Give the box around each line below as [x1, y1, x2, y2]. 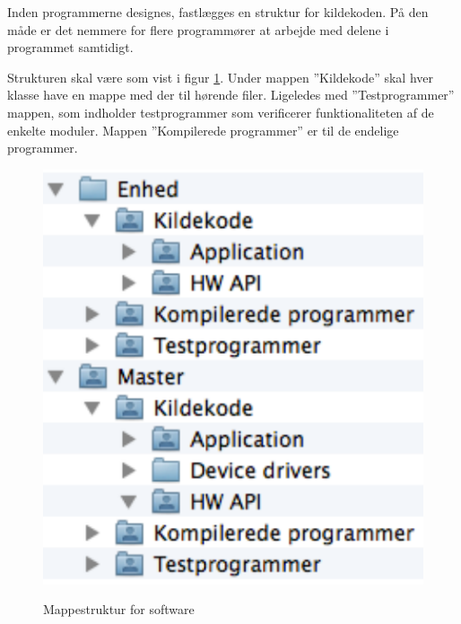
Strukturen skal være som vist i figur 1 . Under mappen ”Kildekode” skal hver [7, 67, 434, 86]
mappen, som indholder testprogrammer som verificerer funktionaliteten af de [7, 102, 434, 121]
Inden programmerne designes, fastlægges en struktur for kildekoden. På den [7, 3, 429, 21]
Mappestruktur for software [43, 600, 195, 619]
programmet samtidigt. [7, 38, 134, 57]
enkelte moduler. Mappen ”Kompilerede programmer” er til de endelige [7, 120, 399, 139]
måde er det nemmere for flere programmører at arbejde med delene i [7, 20, 389, 39]
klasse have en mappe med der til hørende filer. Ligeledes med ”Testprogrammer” [7, 85, 455, 104]
